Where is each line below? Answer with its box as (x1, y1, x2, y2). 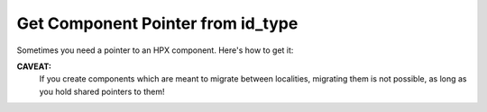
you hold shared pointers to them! (39, 86, 165, 97)
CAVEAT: (16, 61, 51, 72)
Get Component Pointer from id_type (16, 13, 299, 33)
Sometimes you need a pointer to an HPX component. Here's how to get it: (16, 45, 294, 56)
